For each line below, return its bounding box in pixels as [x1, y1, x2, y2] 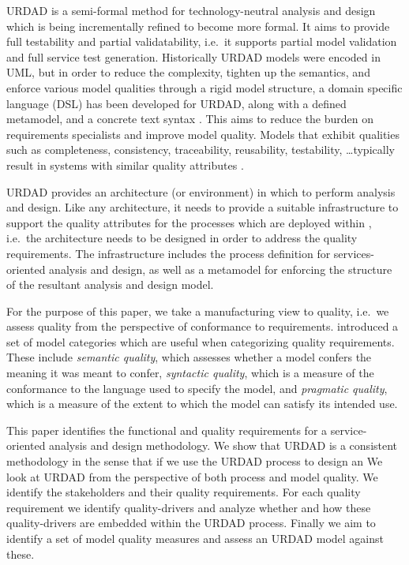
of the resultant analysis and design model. [6, 276, 214, 293]
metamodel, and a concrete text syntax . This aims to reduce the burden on [6, 110, 374, 127]
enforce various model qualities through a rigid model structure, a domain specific [6, 79, 403, 95]
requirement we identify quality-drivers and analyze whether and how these [6, 499, 371, 515]
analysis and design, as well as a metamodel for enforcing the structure [49, 260, 392, 277]
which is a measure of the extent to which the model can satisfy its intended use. [6, 395, 398, 412]
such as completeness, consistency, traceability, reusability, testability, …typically [6, 141, 395, 158]
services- [333, 245, 374, 261]
